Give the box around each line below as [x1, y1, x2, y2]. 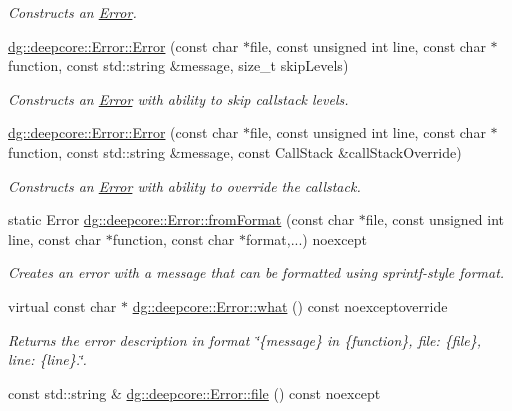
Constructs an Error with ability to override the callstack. [8, 175, 361, 196]
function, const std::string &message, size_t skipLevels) [8, 55, 349, 76]
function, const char [112, 228, 235, 249]
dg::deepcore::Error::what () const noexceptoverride [132, 295, 448, 316]
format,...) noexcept [245, 228, 367, 249]
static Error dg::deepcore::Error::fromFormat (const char [8, 209, 355, 230]
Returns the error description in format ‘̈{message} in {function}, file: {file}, [8, 329, 482, 350]
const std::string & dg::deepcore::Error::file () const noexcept [8, 382, 381, 403]
